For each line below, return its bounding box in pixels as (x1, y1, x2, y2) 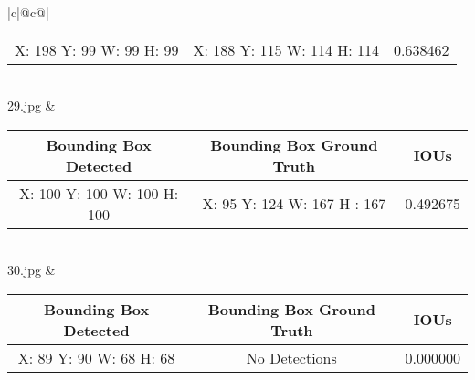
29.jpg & (7, 96, 56, 115)
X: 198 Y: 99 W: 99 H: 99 (15, 38, 179, 60)
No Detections (246, 346, 337, 368)
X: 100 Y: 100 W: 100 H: (18, 182, 179, 204)
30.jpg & (7, 260, 56, 280)
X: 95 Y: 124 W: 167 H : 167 (202, 193, 386, 215)
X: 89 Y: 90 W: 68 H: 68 (17, 346, 175, 368)
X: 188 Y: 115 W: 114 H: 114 (193, 38, 380, 60)
